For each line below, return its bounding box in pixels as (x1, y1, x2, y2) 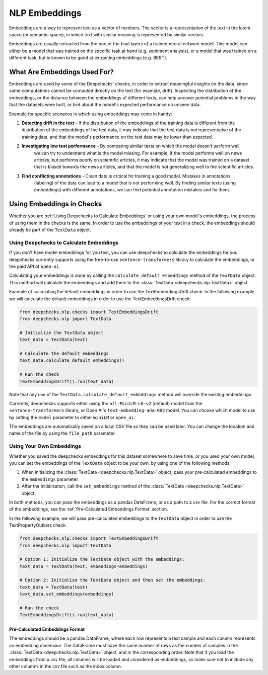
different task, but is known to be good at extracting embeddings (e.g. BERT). (9, 55, 168, 61)
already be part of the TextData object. (9, 227, 91, 233)
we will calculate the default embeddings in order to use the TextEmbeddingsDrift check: (9, 296, 191, 302)
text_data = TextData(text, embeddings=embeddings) (19, 563, 148, 569)
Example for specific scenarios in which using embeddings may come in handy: (9, 111, 172, 117)
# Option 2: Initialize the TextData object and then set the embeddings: (19, 577, 206, 583)
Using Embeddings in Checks (9, 200, 102, 208)
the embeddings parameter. (21, 476, 79, 482)
